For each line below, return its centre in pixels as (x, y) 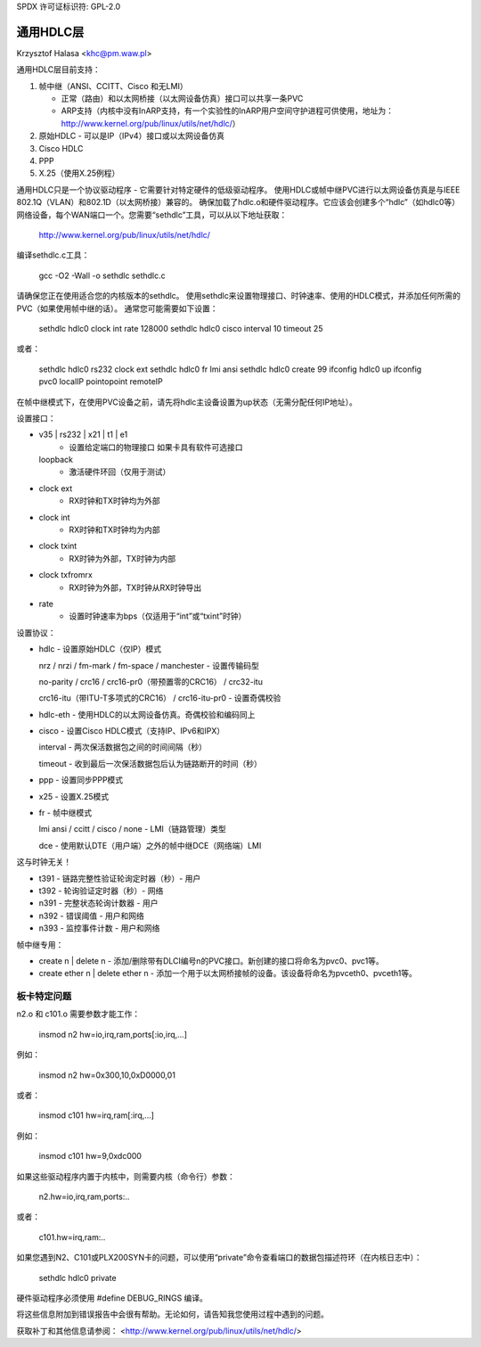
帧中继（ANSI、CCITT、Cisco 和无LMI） (113, 86)
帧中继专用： (40, 944)
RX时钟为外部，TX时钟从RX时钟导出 (135, 587)
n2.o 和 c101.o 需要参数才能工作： (78, 1014)
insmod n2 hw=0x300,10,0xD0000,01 (107, 1075)
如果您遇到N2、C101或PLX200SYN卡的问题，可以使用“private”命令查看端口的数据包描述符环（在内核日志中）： (219, 1258)
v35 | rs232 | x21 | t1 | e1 (83, 435)
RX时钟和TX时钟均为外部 (114, 501)
